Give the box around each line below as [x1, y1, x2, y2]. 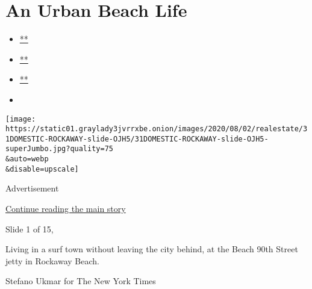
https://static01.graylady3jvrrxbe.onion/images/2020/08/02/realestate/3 [5, 125, 308, 134]
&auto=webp [5, 155, 49, 164]
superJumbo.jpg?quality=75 [5, 144, 113, 154]
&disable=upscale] [5, 164, 79, 173]
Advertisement [5, 182, 59, 194]
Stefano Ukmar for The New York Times [5, 275, 156, 287]
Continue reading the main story [5, 202, 126, 215]
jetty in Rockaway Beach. [5, 254, 99, 267]
